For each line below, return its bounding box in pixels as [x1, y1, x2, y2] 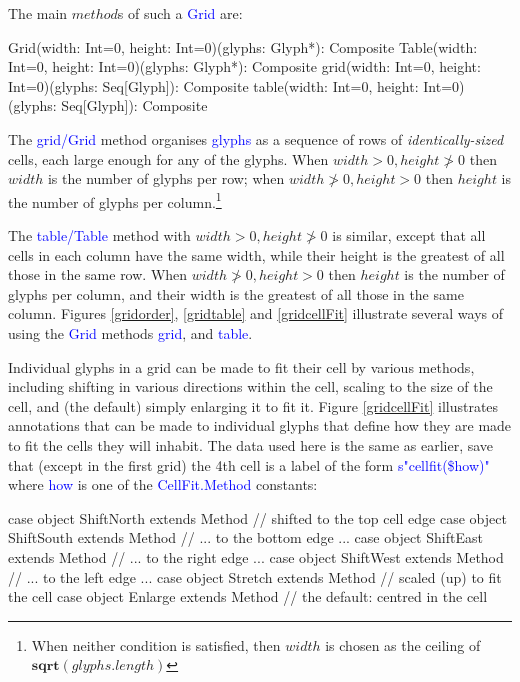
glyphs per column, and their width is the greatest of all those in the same [8, 283, 464, 304]
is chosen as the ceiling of [325, 634, 481, 655]
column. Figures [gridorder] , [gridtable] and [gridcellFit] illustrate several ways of [8, 303, 504, 324]
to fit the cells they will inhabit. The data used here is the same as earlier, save [8, 434, 494, 455]
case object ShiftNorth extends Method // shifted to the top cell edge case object [8, 507, 507, 528]
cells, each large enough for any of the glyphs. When [8, 148, 329, 169]
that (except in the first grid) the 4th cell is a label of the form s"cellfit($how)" [8, 454, 490, 475]
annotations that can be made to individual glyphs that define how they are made [8, 415, 512, 436]
